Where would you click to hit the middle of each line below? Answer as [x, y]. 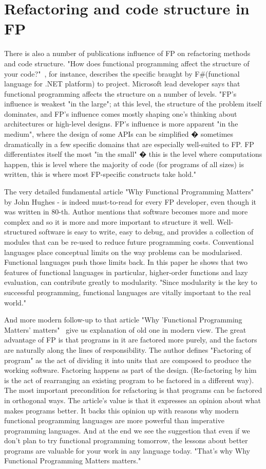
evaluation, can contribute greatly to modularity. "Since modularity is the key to [131, 282]
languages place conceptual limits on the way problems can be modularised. [123, 252]
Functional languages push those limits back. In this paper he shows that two [126, 262]
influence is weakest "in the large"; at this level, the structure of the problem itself [133, 104]
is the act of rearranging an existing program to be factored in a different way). [129, 380]
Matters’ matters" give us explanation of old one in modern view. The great [125, 329]
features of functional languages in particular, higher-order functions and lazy [126, 272]
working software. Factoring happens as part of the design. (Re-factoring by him [130, 370]
